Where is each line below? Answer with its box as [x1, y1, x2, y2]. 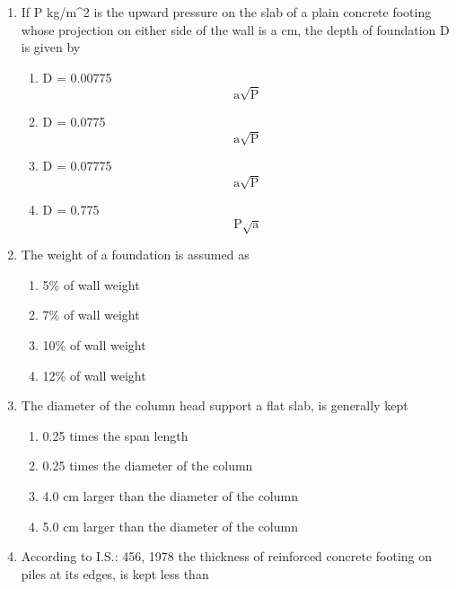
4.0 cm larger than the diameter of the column [42, 486, 298, 505]
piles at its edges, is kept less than [21, 564, 209, 583]
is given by [21, 38, 81, 57]
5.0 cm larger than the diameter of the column [42, 516, 298, 535]
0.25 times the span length [42, 426, 189, 444]
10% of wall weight [42, 335, 146, 354]
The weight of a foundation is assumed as [21, 245, 250, 264]
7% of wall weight [42, 305, 140, 324]
